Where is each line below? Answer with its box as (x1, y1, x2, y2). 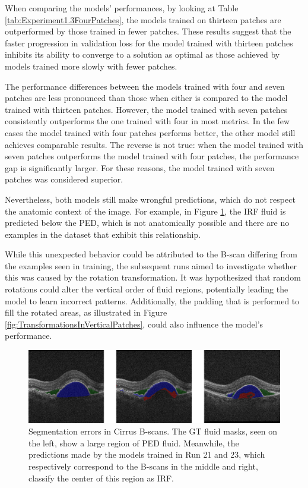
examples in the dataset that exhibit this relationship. (5, 228, 201, 240)
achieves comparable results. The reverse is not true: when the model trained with (5, 138, 304, 150)
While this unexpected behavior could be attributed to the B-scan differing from (5, 248, 297, 260)
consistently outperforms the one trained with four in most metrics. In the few (5, 115, 290, 127)
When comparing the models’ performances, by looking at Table (5, 2, 239, 14)
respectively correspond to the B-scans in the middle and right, (28, 459, 258, 472)
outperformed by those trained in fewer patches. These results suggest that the (5, 25, 291, 37)
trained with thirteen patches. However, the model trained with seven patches (5, 103, 288, 115)
